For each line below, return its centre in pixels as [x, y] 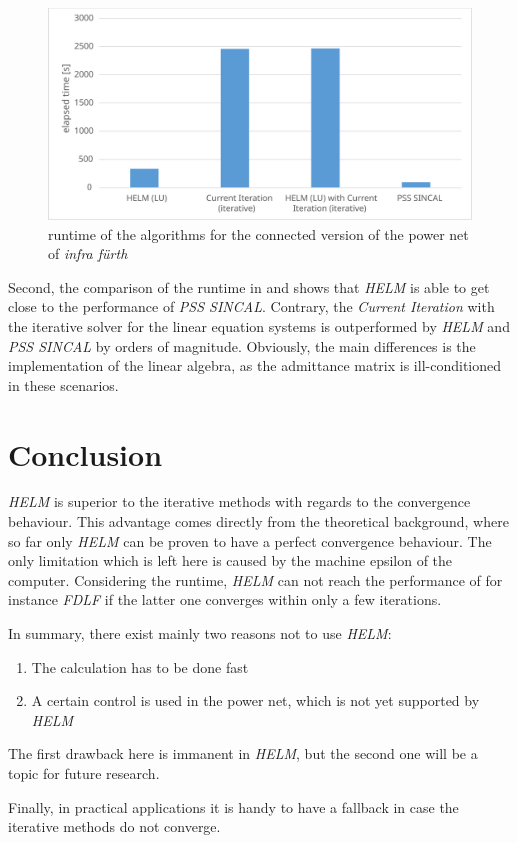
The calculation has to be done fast [140, 666]
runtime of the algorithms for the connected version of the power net [258, 233]
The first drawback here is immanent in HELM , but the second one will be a [243, 753]
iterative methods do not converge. [114, 826]
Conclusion [85, 453]
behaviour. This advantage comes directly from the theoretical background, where [258, 521]
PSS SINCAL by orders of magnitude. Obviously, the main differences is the [242, 345]
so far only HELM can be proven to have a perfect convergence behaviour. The [250, 540]
